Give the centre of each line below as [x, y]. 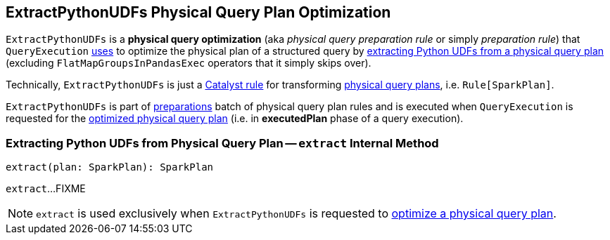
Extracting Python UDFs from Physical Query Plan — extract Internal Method [222, 143]
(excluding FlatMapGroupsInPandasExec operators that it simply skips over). [189, 63]
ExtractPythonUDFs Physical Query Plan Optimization [198, 12]
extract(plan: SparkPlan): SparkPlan [110, 167]
